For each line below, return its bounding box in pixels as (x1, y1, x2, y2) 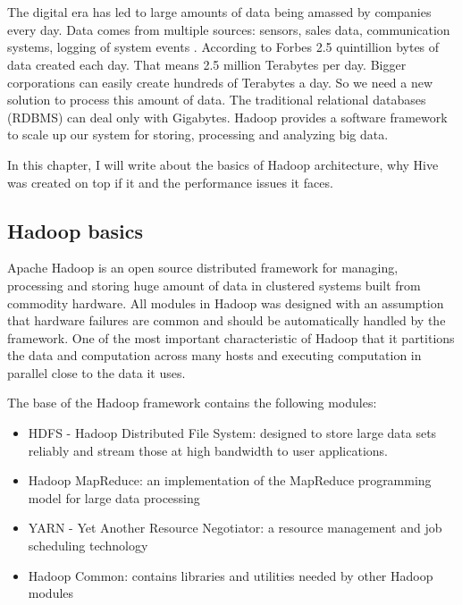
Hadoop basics (7, 216, 143, 244)
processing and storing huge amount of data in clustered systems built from (7, 275, 421, 294)
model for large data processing (28, 488, 200, 507)
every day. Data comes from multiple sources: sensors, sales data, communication (7, 20, 450, 38)
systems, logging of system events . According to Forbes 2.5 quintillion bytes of (7, 38, 440, 56)
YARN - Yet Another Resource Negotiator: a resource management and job (28, 518, 442, 537)
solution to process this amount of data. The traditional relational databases (7, 90, 426, 109)
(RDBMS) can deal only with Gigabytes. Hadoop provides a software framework (7, 107, 448, 126)
